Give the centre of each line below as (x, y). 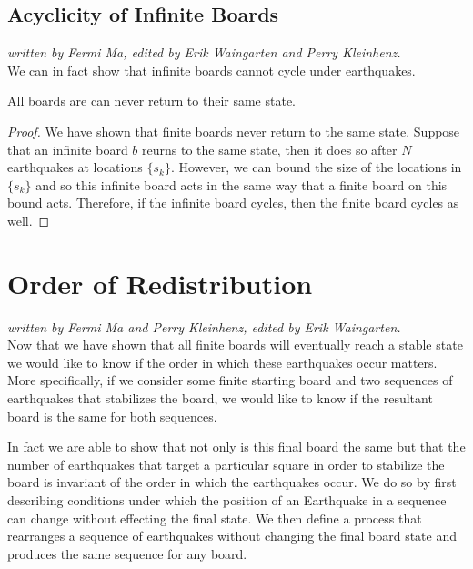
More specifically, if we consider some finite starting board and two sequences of (230, 380)
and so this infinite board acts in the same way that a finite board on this (242, 184)
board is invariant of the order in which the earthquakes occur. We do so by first (232, 482)
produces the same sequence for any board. (127, 553)
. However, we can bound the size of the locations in (316, 167)
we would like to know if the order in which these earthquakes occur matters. (222, 362)
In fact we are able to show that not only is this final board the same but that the (236, 447)
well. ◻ (29, 220)
